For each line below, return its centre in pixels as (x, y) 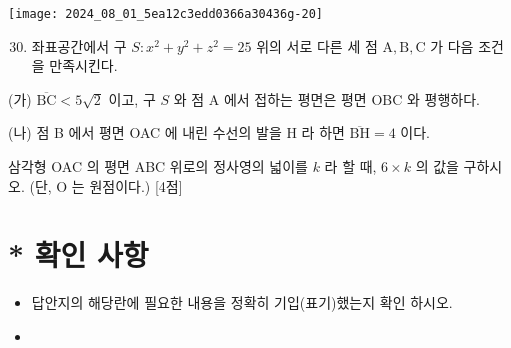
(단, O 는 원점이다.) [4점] (106, 185)
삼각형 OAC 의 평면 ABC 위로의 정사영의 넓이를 (158, 166)
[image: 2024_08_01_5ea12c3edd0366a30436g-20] (165, 14)
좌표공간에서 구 (79, 45)
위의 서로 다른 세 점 (317, 45)
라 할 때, (350, 166)
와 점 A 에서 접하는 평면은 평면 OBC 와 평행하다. (326, 98)
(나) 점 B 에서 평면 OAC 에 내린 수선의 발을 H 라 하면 (176, 132)
